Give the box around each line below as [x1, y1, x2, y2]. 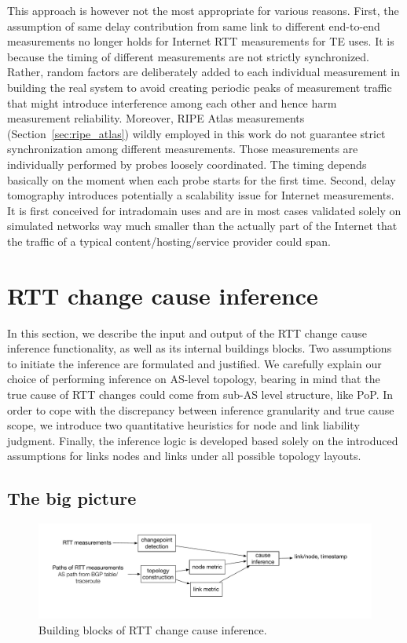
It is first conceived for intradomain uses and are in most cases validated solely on [7, 202, 401, 218]
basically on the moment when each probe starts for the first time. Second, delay [7, 171, 396, 188]
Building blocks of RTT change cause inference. [38, 621, 267, 638]
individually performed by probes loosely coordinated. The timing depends [7, 155, 367, 172]
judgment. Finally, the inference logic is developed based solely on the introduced [7, 432, 398, 448]
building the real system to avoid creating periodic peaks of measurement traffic [7, 79, 392, 95]
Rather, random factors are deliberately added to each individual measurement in [7, 64, 400, 80]
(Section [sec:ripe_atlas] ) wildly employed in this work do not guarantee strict [7, 125, 386, 141]
